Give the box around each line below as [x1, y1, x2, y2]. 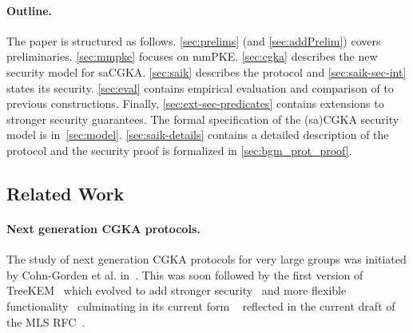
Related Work [6, 180, 125, 205]
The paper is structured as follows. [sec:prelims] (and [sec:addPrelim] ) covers [6, 32, 381, 49]
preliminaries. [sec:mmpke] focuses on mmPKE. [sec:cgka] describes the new [6, 48, 378, 65]
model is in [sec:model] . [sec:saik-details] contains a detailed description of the [6, 126, 389, 143]
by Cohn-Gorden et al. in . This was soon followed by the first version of [6, 266, 363, 283]
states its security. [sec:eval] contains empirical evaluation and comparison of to [6, 79, 394, 96]
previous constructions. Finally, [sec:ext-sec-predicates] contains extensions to [6, 95, 384, 112]
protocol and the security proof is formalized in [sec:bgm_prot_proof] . [6, 141, 352, 158]
